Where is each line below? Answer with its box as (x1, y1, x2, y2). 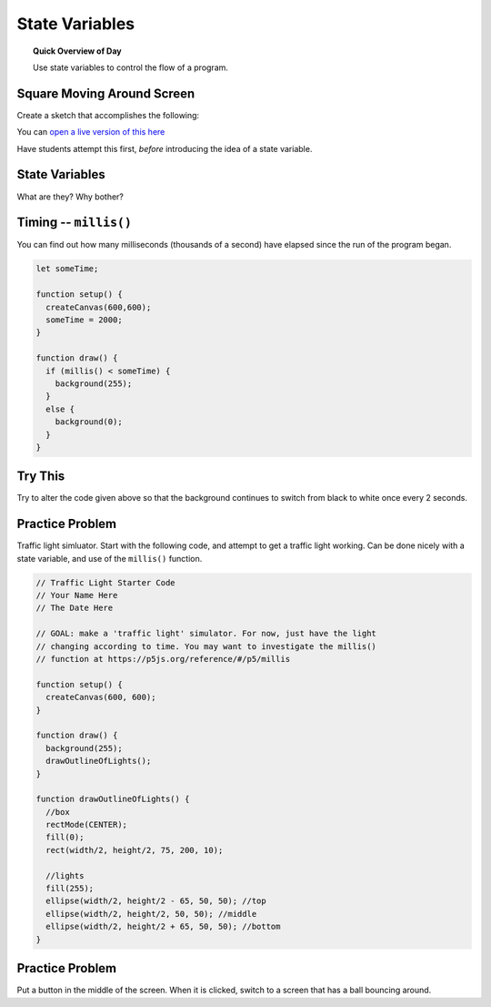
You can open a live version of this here (16, 127, 165, 137)
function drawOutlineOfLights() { (35, 794, 190, 805)
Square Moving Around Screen (16, 86, 195, 101)
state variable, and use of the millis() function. (16, 553, 203, 564)
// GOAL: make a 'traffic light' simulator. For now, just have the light (35, 628, 377, 639)
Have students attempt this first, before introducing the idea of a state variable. (16, 143, 313, 154)
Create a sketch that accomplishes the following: (16, 109, 200, 120)
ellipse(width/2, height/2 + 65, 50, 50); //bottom (45, 921, 281, 932)
